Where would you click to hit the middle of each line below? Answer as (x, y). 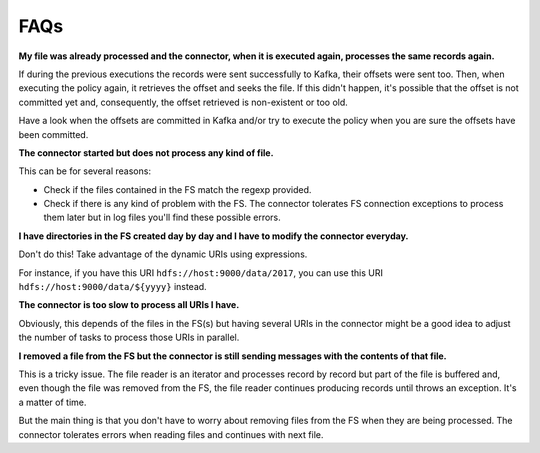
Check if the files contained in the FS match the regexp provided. (177, 189)
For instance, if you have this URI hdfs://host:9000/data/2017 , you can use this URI (201, 272)
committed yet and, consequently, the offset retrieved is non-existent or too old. (183, 102)
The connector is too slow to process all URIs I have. (129, 305)
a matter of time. (52, 402)
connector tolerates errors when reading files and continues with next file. (171, 434)
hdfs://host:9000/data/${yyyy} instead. (112, 287)
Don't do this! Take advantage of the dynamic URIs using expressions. (163, 254)
